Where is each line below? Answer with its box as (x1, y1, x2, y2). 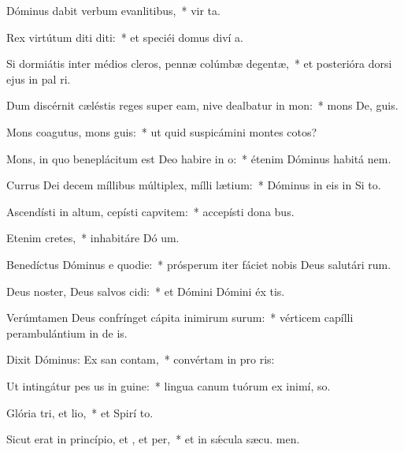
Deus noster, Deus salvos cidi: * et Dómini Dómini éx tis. (6, 282, 285, 299)
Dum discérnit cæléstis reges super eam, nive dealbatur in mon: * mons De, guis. (6, 97, 398, 114)
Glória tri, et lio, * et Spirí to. (6, 404, 154, 420)
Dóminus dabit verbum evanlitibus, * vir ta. (6, 2, 221, 18)
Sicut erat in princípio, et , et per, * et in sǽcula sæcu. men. (6, 431, 300, 447)
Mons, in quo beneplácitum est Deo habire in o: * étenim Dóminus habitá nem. (6, 150, 391, 166)
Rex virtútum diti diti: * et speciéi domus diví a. (6, 28, 244, 45)
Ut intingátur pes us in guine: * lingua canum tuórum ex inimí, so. (6, 377, 331, 394)
